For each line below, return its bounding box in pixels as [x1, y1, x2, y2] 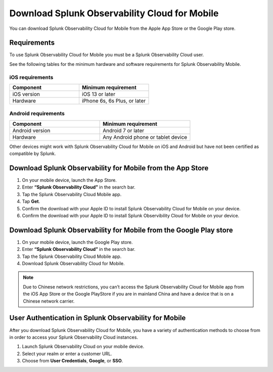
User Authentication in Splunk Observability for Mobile [9, 314, 186, 322]
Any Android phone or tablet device [103, 133, 188, 140]
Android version [12, 127, 51, 134]
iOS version [12, 90, 40, 97]
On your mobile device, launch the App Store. [22, 177, 117, 183]
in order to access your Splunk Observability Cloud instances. [9, 334, 139, 340]
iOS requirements [9, 73, 54, 81]
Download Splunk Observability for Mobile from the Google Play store [9, 226, 234, 234]
